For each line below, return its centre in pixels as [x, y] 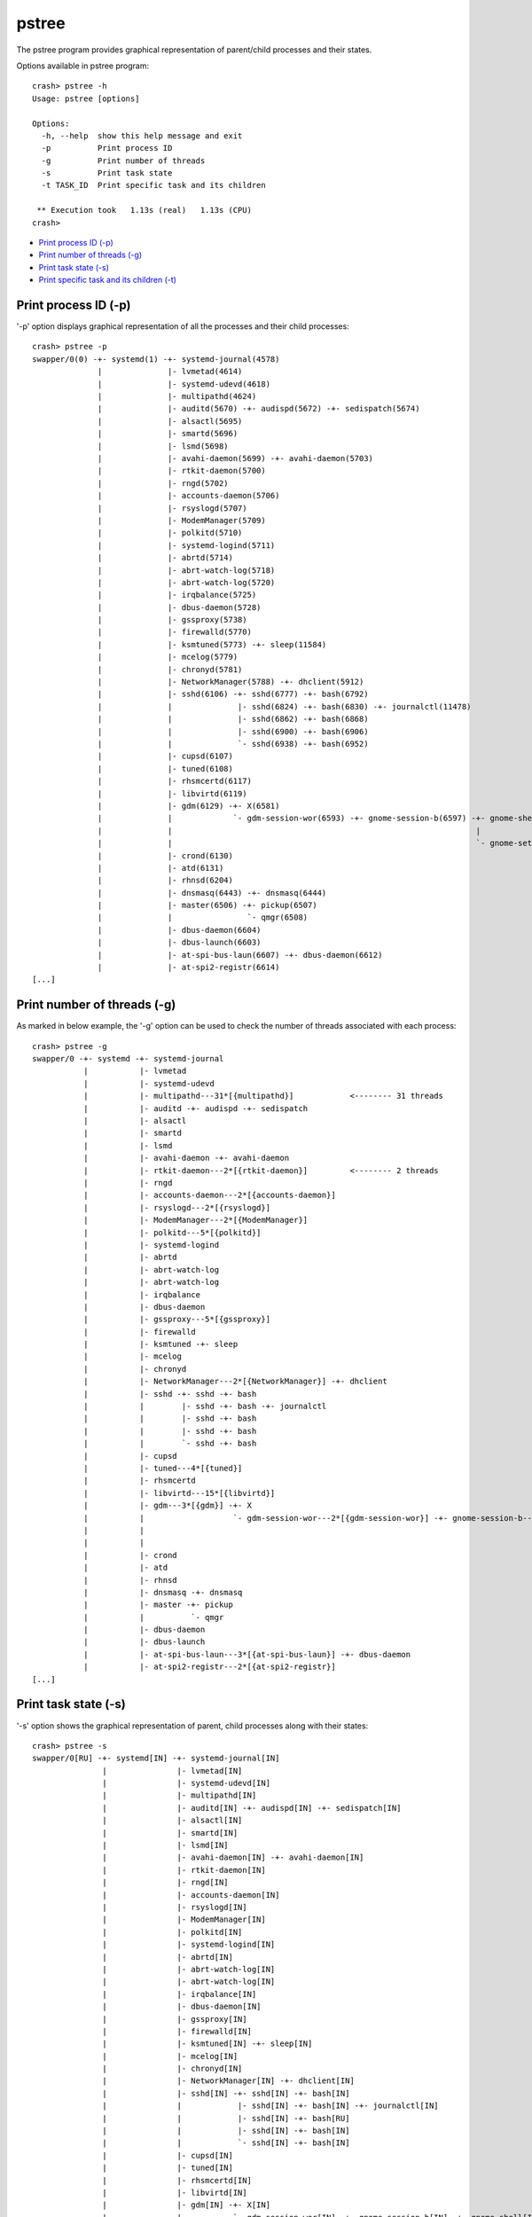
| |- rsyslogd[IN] [175, 1907]
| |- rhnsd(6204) [166, 881]
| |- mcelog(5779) [168, 657]
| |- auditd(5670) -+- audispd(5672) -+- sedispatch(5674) [259, 409]
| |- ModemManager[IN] [184, 1919]
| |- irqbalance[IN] [180, 1994]
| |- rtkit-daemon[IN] [184, 1870]
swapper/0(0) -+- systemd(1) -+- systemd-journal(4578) [156, 359]
